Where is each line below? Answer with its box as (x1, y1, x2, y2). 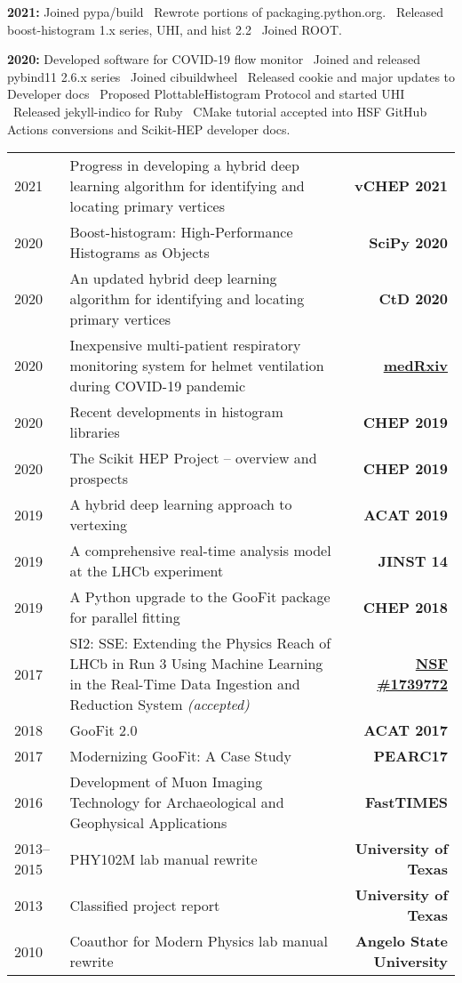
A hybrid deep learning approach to (69, 494, 292, 515)
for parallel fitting (69, 607, 180, 628)
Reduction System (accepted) (69, 694, 250, 715)
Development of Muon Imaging (69, 771, 263, 793)
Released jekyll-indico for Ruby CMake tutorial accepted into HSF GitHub (12, 101, 427, 120)
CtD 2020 (378, 288, 448, 310)
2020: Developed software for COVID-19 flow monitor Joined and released (7, 50, 420, 68)
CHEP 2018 (362, 596, 448, 617)
